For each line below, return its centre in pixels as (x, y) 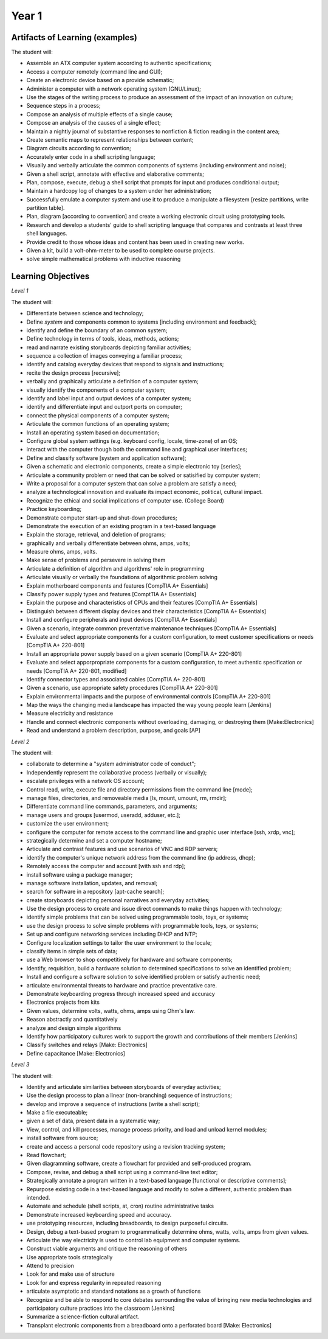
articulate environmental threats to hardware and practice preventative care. (122, 985)
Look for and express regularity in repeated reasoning (94, 1282)
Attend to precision (50, 1266)
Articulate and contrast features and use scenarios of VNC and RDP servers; (122, 849)
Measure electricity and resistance (70, 713)
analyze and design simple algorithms (74, 1028)
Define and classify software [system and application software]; (106, 458)
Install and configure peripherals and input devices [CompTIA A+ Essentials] (122, 620)
